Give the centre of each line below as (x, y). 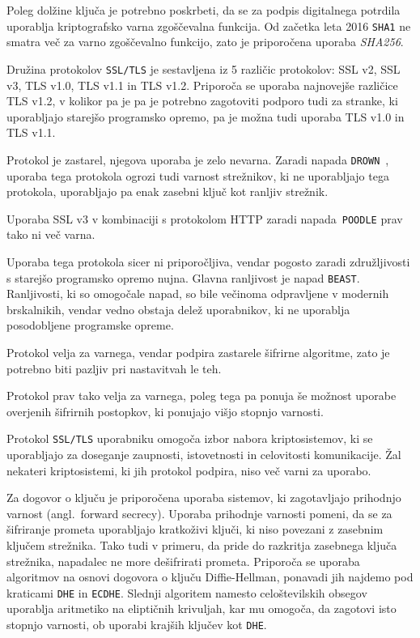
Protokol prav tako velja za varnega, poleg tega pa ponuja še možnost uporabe (202, 396)
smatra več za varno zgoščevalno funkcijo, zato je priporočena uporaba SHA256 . (205, 42)
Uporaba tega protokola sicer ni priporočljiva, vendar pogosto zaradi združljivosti (208, 261)
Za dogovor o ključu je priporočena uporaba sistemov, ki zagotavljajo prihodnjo (204, 498)
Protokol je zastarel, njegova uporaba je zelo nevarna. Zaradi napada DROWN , (198, 159)
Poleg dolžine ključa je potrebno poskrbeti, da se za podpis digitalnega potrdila (204, 10)
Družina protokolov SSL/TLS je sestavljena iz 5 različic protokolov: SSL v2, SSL (204, 68)
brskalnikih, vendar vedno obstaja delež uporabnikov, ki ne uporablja (178, 309)
